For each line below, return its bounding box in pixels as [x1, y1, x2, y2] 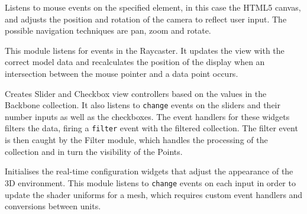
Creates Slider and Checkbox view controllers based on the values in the [5, 87, 267, 99]
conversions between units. [5, 200, 101, 212]
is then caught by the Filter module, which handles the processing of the [5, 134, 268, 146]
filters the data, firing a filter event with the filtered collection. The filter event [5, 122, 298, 134]
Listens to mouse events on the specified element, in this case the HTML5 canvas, [5, 1, 301, 13]
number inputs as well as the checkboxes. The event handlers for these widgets [5, 110, 290, 122]
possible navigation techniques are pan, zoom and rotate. [5, 24, 211, 37]
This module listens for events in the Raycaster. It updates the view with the [5, 44, 285, 56]
